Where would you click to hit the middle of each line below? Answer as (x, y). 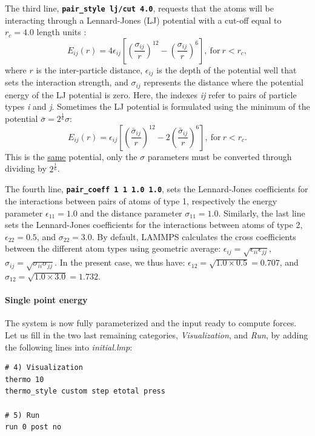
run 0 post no (33, 427)
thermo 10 (25, 379)
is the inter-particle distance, (89, 69)
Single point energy (46, 300)
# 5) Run (22, 415)
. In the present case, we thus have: (120, 262)
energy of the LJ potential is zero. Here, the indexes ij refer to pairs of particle (151, 94)
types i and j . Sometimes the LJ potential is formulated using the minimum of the (157, 106)
